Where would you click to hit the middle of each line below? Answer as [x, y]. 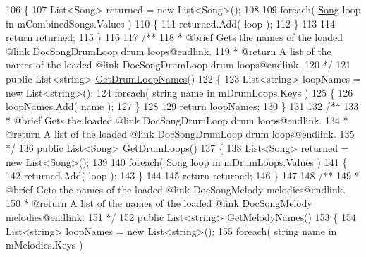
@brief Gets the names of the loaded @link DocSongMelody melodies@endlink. [176, 189]
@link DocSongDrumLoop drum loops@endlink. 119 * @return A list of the [169, 50]
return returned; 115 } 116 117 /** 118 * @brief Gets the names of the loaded [175, 37]
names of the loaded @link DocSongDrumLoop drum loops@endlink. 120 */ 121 [178, 65]
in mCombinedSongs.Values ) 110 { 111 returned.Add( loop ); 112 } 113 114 [170, 23]
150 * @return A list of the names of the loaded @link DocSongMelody [159, 203]
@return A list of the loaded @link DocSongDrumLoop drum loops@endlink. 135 [180, 134]
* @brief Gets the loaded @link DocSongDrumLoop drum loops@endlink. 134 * [177, 120]
